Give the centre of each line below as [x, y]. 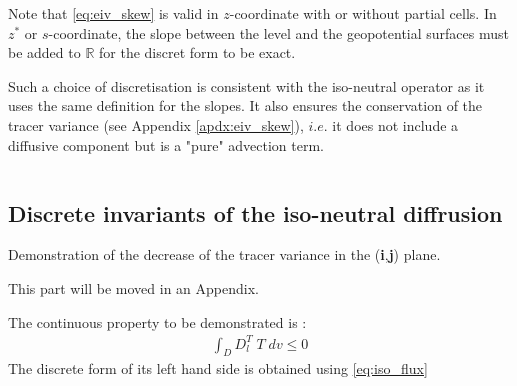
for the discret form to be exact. [197, 52]
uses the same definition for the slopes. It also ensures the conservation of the [245, 105]
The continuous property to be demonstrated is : [157, 321]
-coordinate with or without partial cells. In [363, 13]
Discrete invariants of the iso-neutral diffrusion [255, 212]
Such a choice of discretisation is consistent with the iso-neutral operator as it [246, 85]
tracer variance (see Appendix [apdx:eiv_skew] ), [156, 124]
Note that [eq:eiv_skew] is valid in [113, 13]
